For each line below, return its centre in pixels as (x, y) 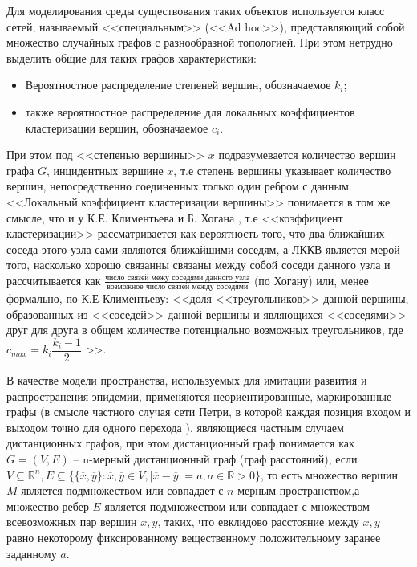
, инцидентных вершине (105, 170)
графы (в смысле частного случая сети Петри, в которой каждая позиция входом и (208, 412)
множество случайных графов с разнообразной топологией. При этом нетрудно (200, 42)
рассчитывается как (54, 280)
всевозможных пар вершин (72, 522)
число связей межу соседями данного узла (178, 277)
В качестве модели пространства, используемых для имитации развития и (187, 380)
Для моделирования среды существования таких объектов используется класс (196, 10)
